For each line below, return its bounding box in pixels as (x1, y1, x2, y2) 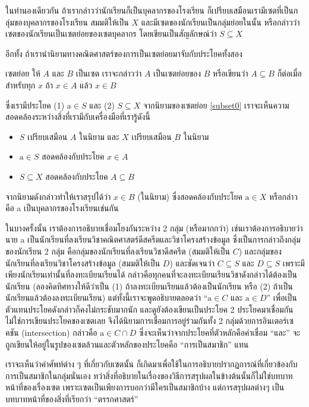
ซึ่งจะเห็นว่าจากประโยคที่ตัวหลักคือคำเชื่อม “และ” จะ (139, 326, 301, 339)
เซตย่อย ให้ (5, 67, 40, 80)
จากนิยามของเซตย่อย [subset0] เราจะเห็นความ (143, 98, 289, 111)
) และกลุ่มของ (238, 244, 282, 257)
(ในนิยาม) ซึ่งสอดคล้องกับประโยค (137, 190, 242, 202)
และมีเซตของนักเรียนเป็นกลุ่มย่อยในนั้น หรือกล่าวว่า (141, 15, 300, 28)
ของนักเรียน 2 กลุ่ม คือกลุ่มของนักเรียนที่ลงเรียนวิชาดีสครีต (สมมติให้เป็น (5, 244, 230, 257)
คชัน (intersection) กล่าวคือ (5, 326, 97, 339)
